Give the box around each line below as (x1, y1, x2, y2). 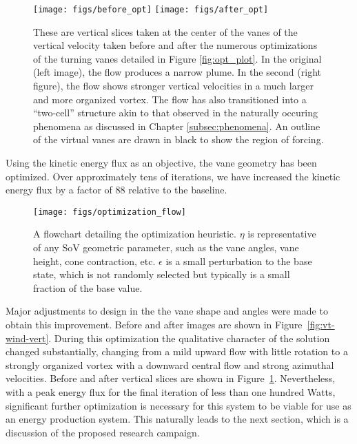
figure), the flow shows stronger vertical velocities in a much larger (33, 78, 314, 93)
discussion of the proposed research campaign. (6, 425, 200, 439)
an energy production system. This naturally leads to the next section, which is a (6, 412, 349, 426)
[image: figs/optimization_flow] (33, 207, 186, 217)
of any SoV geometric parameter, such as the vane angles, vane (33, 240, 299, 255)
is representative (247, 226, 316, 241)
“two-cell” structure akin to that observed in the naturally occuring (33, 105, 318, 120)
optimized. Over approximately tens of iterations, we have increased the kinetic (6, 169, 340, 183)
